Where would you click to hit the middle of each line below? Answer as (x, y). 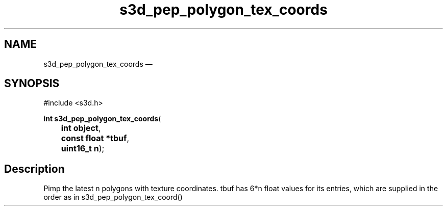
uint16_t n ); (83, 149)
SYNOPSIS (32, 84)
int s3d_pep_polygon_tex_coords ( (102, 119)
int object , (81, 128)
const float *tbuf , (95, 138)
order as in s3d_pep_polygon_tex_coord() (113, 197)
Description (34, 169)
